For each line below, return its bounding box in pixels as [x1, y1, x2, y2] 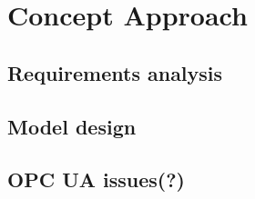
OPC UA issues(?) [7, 165, 185, 194]
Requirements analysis [7, 58, 223, 86]
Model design [7, 112, 137, 140]
